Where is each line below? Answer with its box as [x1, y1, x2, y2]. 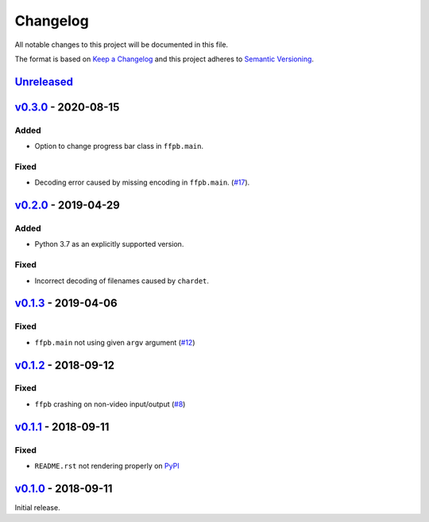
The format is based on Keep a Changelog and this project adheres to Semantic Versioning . [14, 54, 314, 64]
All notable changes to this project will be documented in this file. [14, 40, 229, 49]
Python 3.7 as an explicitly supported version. [34, 240, 184, 249]
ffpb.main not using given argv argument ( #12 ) [34, 337, 195, 347]
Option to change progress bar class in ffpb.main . [34, 142, 204, 151]
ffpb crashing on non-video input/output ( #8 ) [34, 399, 186, 409]
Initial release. [14, 502, 60, 512]
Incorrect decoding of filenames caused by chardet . [34, 275, 210, 286]
